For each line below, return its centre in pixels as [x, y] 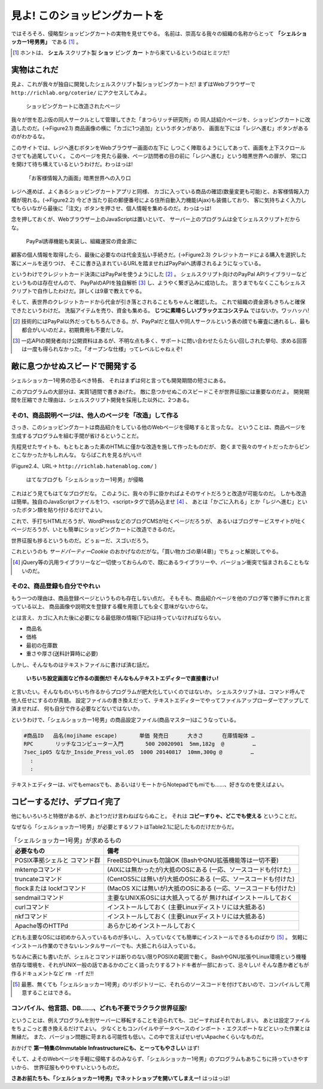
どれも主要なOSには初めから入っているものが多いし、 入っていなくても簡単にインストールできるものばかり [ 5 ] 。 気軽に [159, 938]
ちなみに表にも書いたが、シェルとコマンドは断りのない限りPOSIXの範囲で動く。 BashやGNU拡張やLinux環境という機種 [159, 956]
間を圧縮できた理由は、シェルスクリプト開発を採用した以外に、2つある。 [102, 400]
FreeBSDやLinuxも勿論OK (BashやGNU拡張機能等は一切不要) [193, 860]
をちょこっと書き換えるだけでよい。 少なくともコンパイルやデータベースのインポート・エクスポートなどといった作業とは [161, 1028]
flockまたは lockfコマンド [51, 888]
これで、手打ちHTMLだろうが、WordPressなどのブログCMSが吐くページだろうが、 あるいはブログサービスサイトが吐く [159, 521]
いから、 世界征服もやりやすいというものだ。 [67, 1067]
